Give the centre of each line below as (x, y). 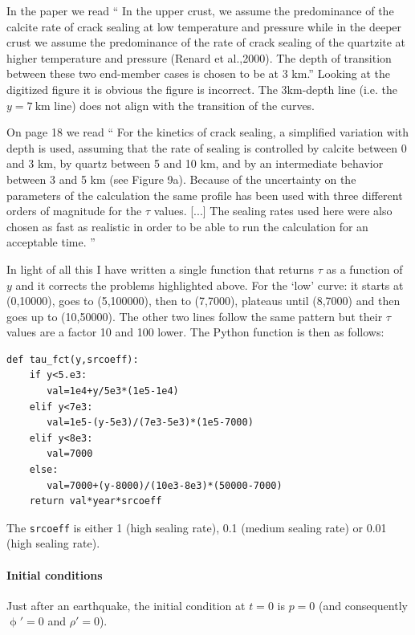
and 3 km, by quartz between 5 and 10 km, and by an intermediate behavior (195, 163)
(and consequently (363, 605)
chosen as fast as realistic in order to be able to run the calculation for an (187, 226)
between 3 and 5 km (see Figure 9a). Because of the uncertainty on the (181, 179)
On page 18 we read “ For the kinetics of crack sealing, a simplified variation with (208, 132)
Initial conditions (55, 574)
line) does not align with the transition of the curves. (185, 105)
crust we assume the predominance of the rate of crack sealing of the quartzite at (206, 42)
